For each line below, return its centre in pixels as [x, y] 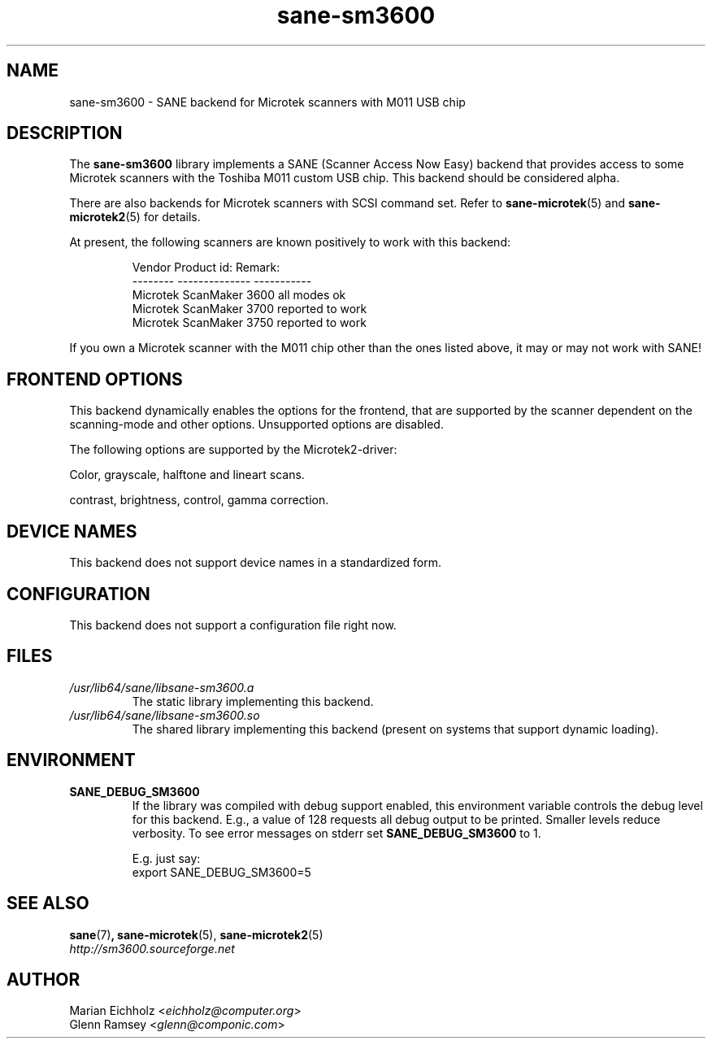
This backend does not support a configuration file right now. [233, 625]
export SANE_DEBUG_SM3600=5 [221, 872]
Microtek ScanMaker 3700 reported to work [250, 309]
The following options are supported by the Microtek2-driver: [233, 450]
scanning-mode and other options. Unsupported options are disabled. [256, 425]
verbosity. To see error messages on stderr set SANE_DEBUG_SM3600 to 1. [336, 833]
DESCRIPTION [65, 133]
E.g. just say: [166, 858]
